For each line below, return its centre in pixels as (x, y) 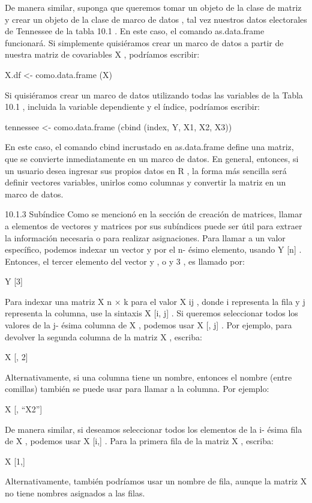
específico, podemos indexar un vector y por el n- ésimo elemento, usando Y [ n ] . (153, 249)
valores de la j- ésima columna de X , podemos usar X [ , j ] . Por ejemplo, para (148, 325)
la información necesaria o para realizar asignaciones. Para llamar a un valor (145, 237)
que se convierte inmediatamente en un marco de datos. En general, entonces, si (152, 158)
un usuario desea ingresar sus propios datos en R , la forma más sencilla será (146, 170)
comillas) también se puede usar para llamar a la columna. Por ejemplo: (137, 389)
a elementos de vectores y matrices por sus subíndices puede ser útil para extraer (154, 225)
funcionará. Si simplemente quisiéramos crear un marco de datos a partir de (144, 42)
